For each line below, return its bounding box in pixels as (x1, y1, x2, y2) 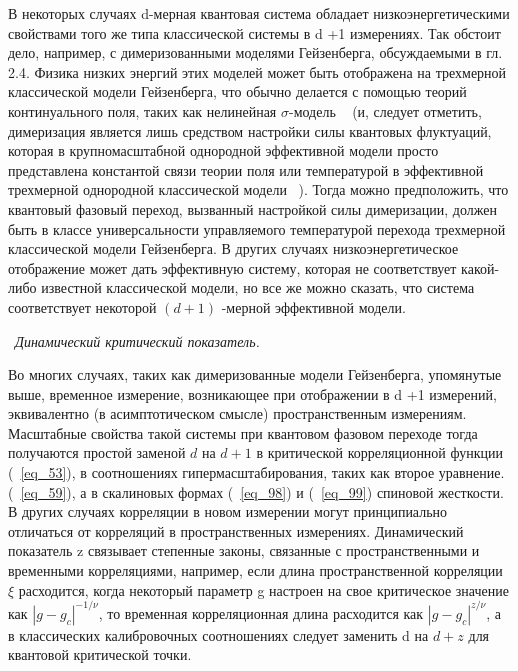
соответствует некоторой (8, 296, 157, 317)
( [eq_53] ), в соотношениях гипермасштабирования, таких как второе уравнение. (8, 462, 505, 483)
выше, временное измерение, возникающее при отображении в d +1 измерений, (8, 383, 497, 404)
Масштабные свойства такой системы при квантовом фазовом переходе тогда (8, 422, 478, 443)
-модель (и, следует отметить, (288, 100, 482, 121)
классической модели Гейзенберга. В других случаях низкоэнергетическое (8, 238, 459, 259)
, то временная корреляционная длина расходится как (98, 602, 424, 623)
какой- (461, 257, 500, 278)
